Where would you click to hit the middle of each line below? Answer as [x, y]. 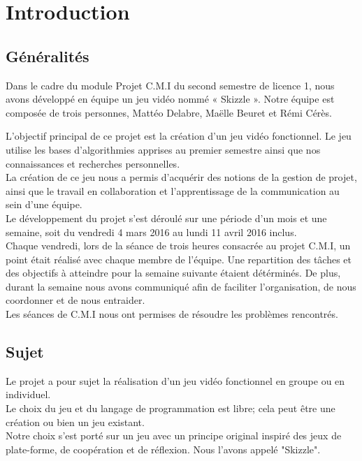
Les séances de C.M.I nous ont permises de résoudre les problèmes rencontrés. [172, 314]
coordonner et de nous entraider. [75, 300]
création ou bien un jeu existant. [75, 422]
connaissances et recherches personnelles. [93, 163]
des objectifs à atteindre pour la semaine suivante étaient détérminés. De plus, [173, 273]
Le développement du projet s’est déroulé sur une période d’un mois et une [166, 218]
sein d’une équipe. [44, 204]
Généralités [48, 56]
